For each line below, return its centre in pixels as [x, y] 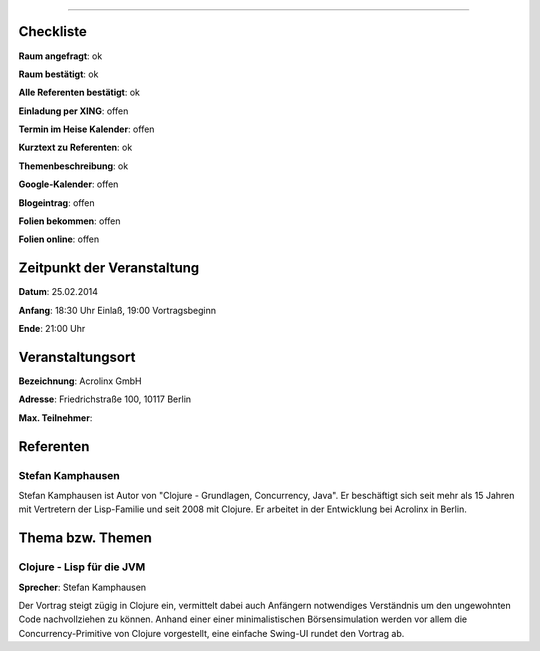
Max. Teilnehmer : [55, 417]
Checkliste [52, 31]
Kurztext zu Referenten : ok [75, 147]
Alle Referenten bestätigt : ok [79, 92]
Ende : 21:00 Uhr [52, 329]
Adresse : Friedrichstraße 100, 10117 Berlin [105, 399]
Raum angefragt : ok [60, 56]
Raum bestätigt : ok [58, 74]
